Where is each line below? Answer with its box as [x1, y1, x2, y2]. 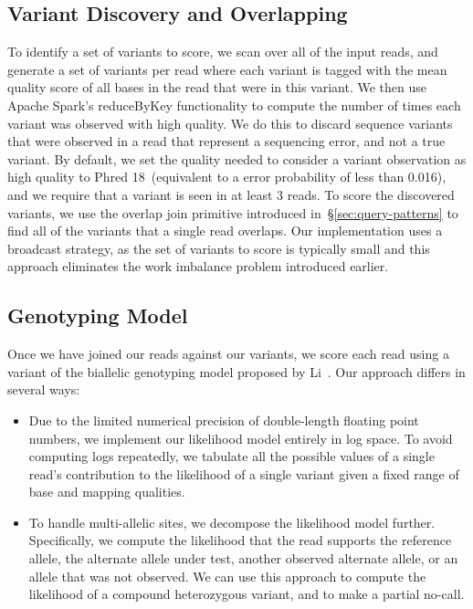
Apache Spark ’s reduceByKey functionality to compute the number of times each [7, 95, 461, 114]
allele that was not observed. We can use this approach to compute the [28, 566, 426, 585]
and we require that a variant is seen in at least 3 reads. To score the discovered [7, 184, 455, 204]
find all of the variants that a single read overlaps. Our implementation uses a [7, 221, 443, 240]
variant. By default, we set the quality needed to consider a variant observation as [7, 149, 467, 168]
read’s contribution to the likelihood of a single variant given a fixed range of [28, 464, 459, 483]
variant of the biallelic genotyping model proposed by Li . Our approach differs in [7, 362, 466, 381]
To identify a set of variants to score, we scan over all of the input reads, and [7, 42, 438, 61]
